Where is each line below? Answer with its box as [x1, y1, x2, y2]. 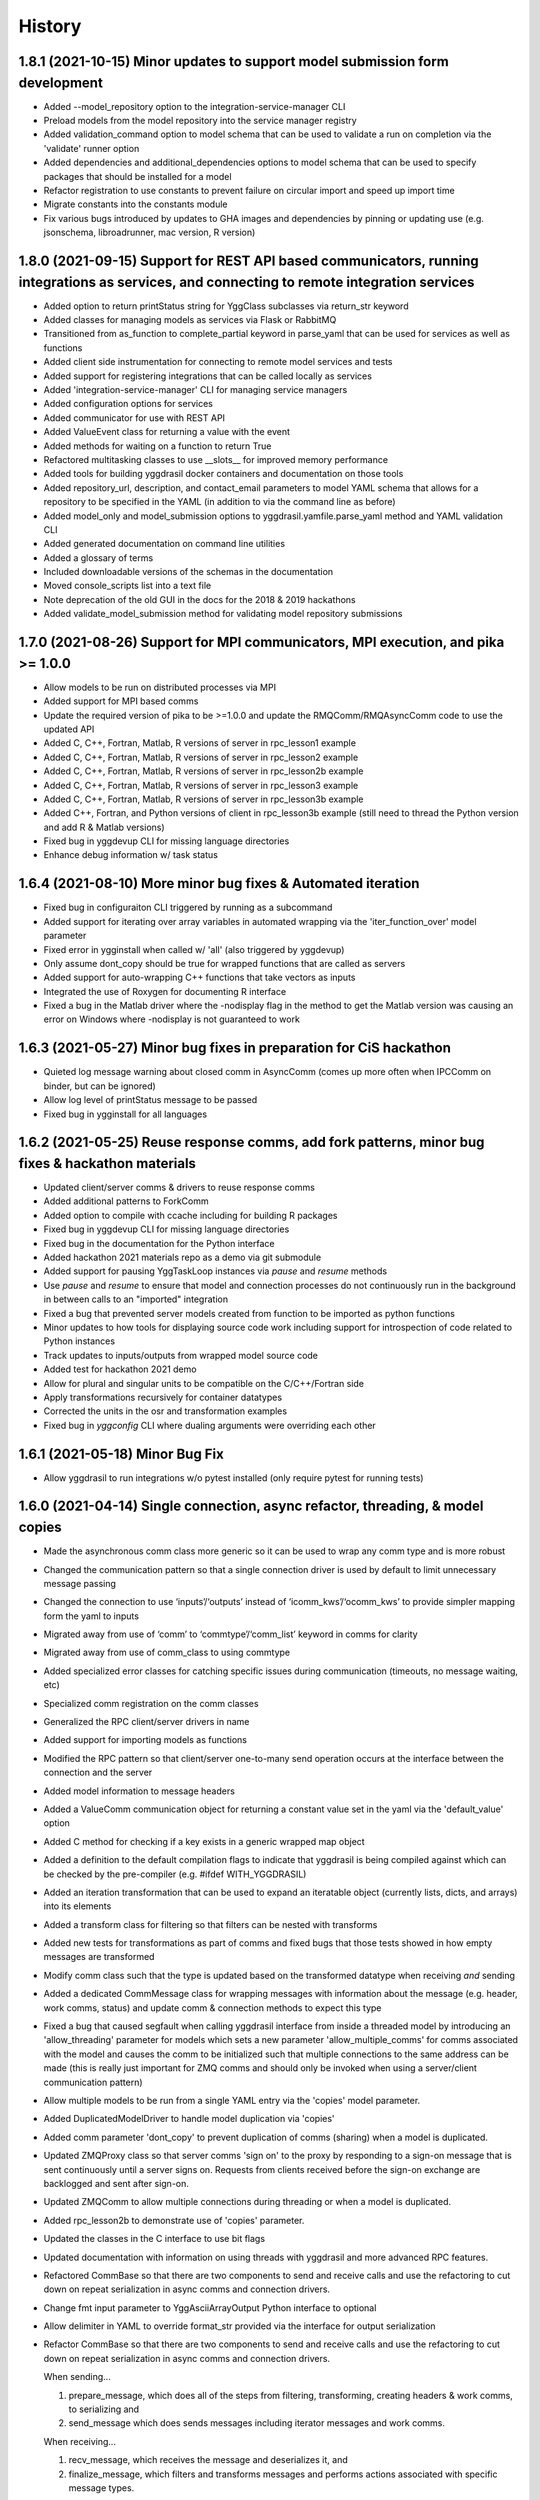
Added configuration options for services [43, 398, 214, 410]
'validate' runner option [43, 142, 140, 154]
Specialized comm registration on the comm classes [43, 1697, 259, 1709]
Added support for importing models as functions [43, 1734, 247, 1746]
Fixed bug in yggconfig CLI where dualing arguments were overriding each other [43, 1419, 377, 1431]
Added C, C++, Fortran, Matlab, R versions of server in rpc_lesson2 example [43, 751, 359, 763]
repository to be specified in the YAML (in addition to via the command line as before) [43, 496, 396, 508]
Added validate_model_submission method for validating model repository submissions [43, 608, 403, 620]
